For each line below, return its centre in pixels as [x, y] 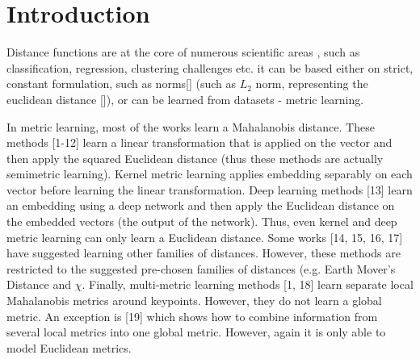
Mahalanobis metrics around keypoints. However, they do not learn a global [194, 301]
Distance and [39, 284]
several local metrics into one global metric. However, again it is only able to [196, 332]
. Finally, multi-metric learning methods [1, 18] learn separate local [248, 284]
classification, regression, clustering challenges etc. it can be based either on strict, [210, 67]
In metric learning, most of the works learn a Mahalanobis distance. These [191, 126]
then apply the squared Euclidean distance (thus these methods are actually [195, 158]
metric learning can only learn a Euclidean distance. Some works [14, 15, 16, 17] [205, 237]
